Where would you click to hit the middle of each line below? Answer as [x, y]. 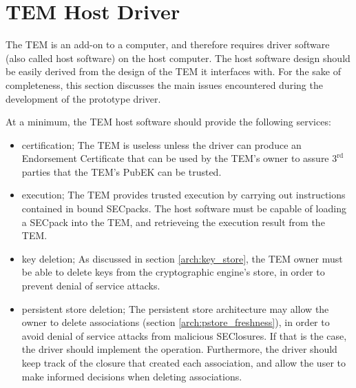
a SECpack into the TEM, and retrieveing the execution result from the [173, 222]
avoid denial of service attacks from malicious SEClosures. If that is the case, [184, 335]
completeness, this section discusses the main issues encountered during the [164, 84]
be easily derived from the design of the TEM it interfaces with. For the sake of [173, 71]
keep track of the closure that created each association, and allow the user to [184, 363]
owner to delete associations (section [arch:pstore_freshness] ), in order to [176, 322]
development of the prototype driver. [83, 98]
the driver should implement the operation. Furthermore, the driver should [179, 349]
